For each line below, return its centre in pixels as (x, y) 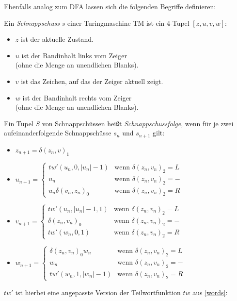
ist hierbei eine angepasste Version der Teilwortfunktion (98, 292)
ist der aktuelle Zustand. (57, 39)
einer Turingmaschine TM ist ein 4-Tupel (128, 23)
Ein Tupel (19, 123)
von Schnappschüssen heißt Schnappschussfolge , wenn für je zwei (138, 123)
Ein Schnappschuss (32, 23)
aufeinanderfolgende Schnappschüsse (58, 133)
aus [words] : (210, 292)
